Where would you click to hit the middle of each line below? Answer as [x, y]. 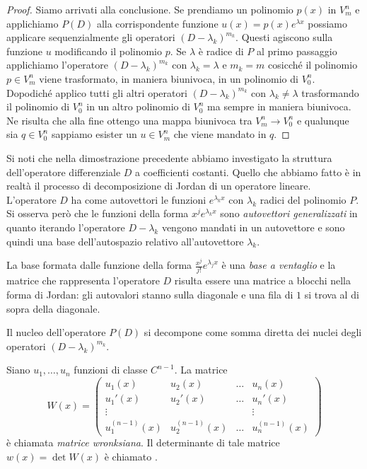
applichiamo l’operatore [57, 65]
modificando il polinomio [109, 51]
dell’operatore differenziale [64, 172]
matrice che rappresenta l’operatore [83, 280]
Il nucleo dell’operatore [56, 332]
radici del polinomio [303, 199]
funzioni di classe [111, 370]
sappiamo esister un [94, 134]
